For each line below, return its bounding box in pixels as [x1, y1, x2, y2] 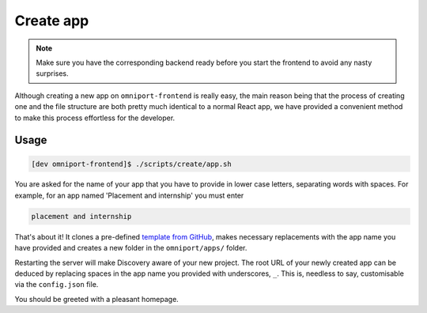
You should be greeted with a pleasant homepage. [14, 294, 179, 304]
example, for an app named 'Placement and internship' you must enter [14, 190, 244, 200]
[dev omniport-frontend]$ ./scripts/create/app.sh [31, 159, 232, 168]
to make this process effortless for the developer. [14, 113, 176, 123]
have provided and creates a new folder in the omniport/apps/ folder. [14, 243, 248, 253]
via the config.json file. [14, 280, 99, 289]
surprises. [36, 69, 69, 78]
